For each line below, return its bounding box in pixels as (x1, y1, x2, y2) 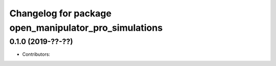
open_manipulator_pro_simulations (9, 22, 163, 33)
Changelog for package (9, 8, 112, 19)
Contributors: (22, 51, 51, 57)
